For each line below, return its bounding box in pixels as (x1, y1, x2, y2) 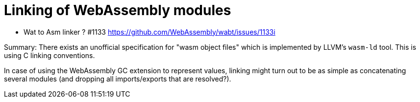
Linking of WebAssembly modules (4, 2, 231, 19)
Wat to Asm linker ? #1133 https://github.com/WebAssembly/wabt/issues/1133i (24, 27, 275, 36)
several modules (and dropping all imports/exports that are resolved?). (4, 74, 231, 83)
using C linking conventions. (4, 51, 95, 60)
